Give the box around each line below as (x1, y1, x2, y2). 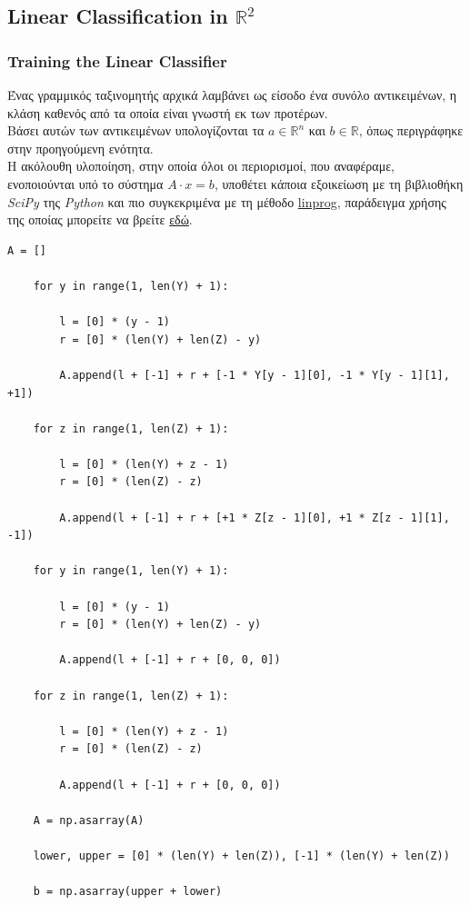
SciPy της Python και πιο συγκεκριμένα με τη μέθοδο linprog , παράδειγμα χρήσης (7, 192, 446, 211)
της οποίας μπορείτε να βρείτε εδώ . (7, 210, 193, 229)
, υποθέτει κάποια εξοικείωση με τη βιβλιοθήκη (214, 174, 464, 193)
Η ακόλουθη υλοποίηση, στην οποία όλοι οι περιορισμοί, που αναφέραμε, (7, 156, 395, 175)
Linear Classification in (7, 2, 228, 30)
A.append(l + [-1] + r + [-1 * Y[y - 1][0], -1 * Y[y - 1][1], (59, 368, 450, 382)
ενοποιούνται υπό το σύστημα (7, 174, 164, 193)
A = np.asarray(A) (33, 813, 145, 827)
